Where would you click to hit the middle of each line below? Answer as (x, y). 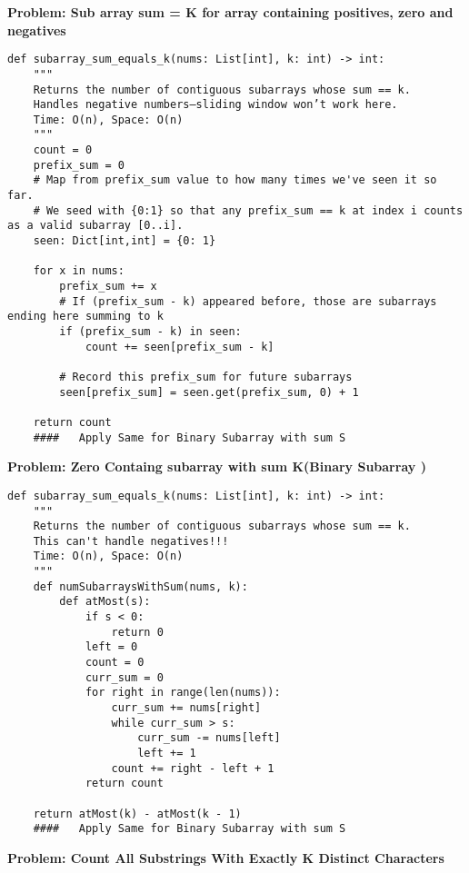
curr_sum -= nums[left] (209, 738)
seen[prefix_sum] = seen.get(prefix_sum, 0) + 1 (209, 392)
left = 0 (111, 647)
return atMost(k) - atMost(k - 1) (137, 813)
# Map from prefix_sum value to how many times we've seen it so (235, 180)
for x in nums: (79, 271)
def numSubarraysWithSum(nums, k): (140, 586)
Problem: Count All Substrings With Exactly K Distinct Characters (226, 857)
